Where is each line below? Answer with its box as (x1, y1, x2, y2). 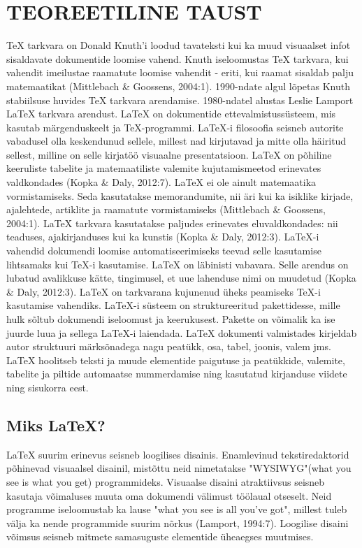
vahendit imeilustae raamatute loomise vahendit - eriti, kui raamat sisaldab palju (6, 65, 354, 80)
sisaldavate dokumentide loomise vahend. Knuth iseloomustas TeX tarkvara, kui (6, 51, 349, 66)
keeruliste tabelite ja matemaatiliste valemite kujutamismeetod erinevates (6, 161, 321, 175)
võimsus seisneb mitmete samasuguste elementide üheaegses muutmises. (6, 529, 314, 544)
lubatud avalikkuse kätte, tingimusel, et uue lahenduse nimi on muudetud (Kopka (6, 271, 356, 285)
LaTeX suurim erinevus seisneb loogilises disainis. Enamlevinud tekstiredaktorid (6, 447, 349, 461)
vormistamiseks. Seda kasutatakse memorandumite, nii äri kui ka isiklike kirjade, (6, 188, 354, 203)
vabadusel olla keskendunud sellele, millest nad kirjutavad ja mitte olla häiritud (6, 134, 347, 148)
